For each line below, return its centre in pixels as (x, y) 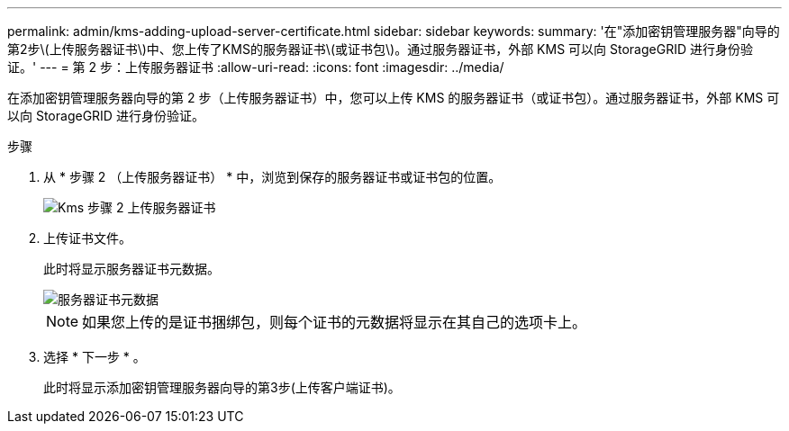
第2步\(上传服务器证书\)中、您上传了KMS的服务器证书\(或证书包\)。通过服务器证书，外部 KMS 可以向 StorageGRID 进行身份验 (380, 49)
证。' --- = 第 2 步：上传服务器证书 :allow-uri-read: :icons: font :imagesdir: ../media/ (256, 67)
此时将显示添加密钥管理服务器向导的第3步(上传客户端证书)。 (222, 387)
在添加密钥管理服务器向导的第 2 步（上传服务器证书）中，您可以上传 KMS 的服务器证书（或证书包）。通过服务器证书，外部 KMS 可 (394, 98)
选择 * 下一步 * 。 (95, 357)
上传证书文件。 (87, 238)
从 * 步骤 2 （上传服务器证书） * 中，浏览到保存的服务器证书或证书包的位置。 (272, 177)
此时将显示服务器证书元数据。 (131, 269)
